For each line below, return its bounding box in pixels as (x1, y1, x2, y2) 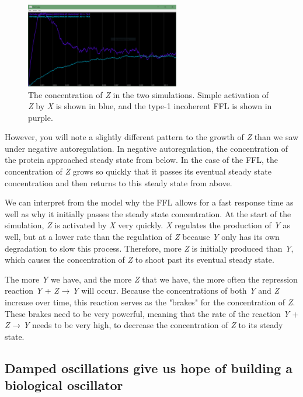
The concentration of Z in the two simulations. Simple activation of (28, 88, 269, 100)
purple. (28, 111, 53, 123)
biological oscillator (5, 376, 123, 394)
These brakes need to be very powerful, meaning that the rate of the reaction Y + (5, 307, 299, 319)
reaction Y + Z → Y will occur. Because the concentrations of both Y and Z (5, 284, 280, 297)
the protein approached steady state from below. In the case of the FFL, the (5, 154, 278, 166)
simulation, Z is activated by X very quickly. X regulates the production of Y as (5, 219, 291, 231)
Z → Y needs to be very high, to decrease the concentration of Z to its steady (5, 319, 283, 331)
